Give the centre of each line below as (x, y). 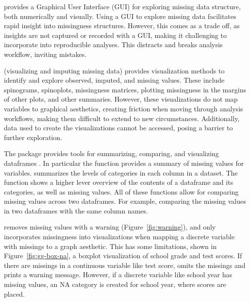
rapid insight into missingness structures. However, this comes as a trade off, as (122, 26)
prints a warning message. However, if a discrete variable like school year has (118, 275)
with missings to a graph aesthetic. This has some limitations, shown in (110, 246)
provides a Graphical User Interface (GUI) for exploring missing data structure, (122, 6)
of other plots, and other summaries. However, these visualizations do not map (121, 99)
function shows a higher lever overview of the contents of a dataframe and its (119, 182)
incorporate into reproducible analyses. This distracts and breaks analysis (113, 44)
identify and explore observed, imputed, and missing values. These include (114, 80)
